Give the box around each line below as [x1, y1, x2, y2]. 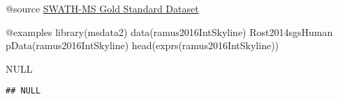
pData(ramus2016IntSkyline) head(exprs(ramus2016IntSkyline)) [6, 38, 279, 53]
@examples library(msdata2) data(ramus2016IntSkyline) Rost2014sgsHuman [6, 24, 333, 39]
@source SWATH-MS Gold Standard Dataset [6, 1, 199, 15]
